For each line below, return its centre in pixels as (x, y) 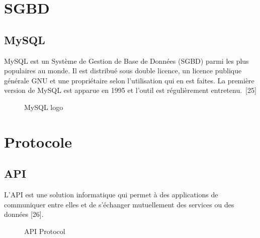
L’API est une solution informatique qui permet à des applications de (111, 195)
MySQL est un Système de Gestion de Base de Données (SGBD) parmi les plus (126, 61)
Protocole (38, 141)
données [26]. (24, 214)
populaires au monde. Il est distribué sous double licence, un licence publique (123, 71)
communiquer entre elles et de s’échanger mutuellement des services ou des (119, 204)
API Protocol (45, 231)
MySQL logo (44, 107)
